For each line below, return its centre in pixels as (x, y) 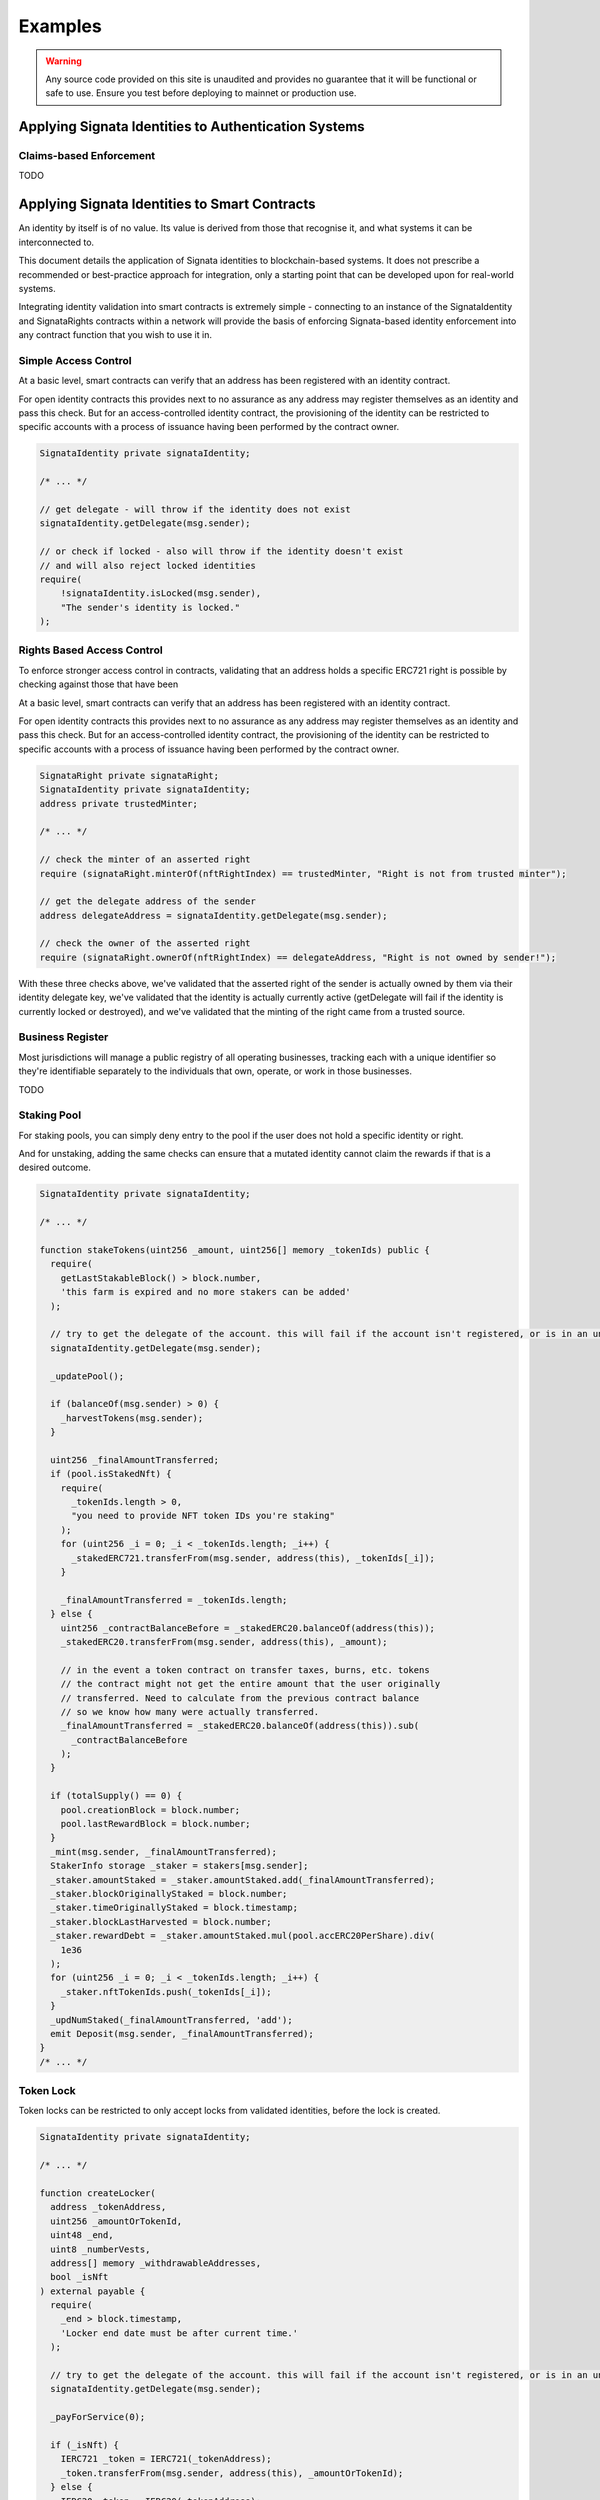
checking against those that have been (98, 684)
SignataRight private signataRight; (129, 775)
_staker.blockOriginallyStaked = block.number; (169, 1893)
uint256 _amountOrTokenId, (116, 2221)
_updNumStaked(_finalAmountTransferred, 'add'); (172, 2019)
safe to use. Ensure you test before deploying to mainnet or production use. (201, 93)
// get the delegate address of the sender (148, 901)
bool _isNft (79, 2277)
